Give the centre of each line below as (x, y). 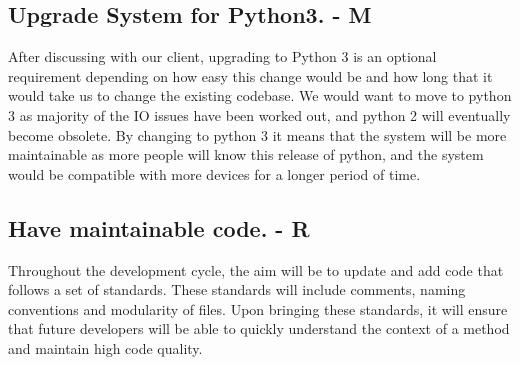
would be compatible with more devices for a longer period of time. (214, 173)
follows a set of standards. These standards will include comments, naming (237, 289)
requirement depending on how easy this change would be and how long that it (250, 75)
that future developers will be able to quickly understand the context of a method (259, 328)
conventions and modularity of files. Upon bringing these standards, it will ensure (258, 308)
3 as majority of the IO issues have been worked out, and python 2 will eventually (259, 114)
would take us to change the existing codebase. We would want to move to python (260, 95)
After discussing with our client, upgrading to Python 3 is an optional (222, 56)
